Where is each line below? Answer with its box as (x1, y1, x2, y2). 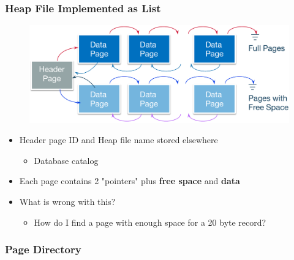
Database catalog (34, 154, 99, 166)
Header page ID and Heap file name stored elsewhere (19, 133, 218, 146)
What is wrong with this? (19, 195, 116, 207)
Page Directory (5, 242, 81, 257)
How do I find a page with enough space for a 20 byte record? (34, 215, 266, 228)
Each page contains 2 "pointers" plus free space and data (19, 174, 240, 187)
